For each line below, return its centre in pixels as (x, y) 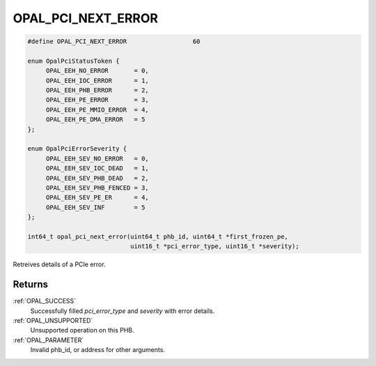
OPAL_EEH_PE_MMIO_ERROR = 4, (97, 109)
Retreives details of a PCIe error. (59, 264)
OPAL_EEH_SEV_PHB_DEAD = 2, (97, 178)
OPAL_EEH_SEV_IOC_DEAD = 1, (97, 168)
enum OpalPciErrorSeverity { (77, 149)
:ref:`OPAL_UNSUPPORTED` (53, 321)
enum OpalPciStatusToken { (73, 61)
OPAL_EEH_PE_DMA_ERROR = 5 (95, 120)
